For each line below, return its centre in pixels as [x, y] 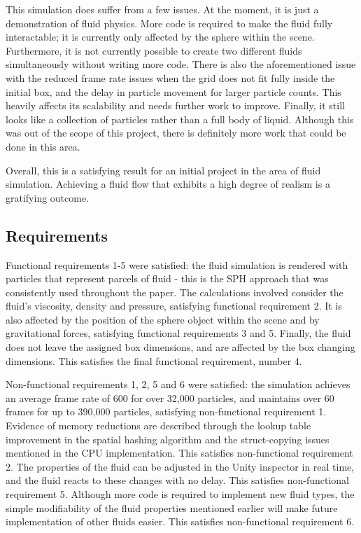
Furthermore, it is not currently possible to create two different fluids [154, 50]
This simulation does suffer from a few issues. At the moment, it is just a [162, 9]
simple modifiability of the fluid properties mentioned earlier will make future [172, 507]
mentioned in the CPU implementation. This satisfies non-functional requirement [179, 453]
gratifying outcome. [48, 197]
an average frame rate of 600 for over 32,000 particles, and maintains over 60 [170, 397]
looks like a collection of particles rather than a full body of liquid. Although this [180, 119]
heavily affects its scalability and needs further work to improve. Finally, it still [175, 105]
